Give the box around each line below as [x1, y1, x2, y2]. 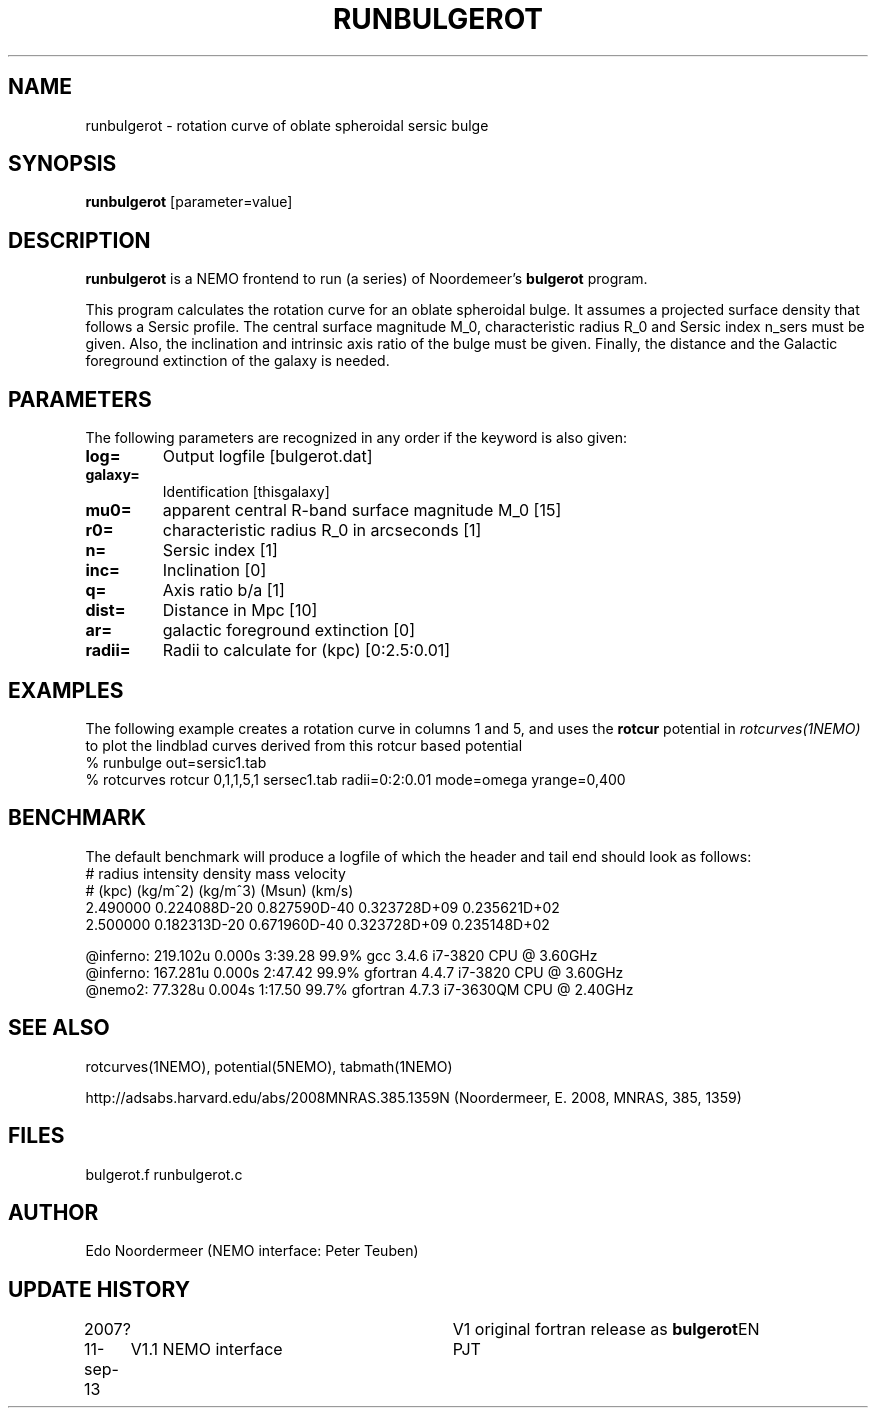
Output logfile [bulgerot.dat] [162, 446, 373, 467]
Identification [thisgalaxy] [162, 483, 330, 501]
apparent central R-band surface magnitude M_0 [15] [162, 500, 562, 521]
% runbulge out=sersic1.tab [85, 753, 267, 771]
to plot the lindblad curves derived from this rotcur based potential [85, 736, 523, 754]
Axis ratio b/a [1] [162, 580, 285, 601]
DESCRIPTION [8, 227, 151, 253]
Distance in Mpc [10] [162, 600, 318, 621]
